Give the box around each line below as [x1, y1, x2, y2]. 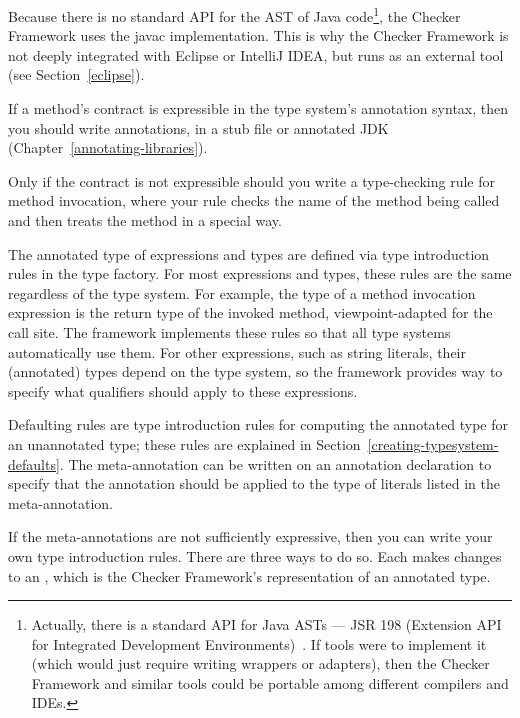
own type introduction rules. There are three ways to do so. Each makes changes [8, 545, 502, 566]
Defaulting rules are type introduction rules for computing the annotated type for [8, 414, 508, 435]
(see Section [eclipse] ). [8, 64, 145, 85]
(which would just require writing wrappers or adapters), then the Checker [31, 653, 490, 674]
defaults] [8, 453, 60, 474]
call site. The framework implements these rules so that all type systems [8, 321, 451, 342]
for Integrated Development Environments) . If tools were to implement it [31, 633, 487, 654]
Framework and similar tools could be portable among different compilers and [31, 672, 509, 693]
